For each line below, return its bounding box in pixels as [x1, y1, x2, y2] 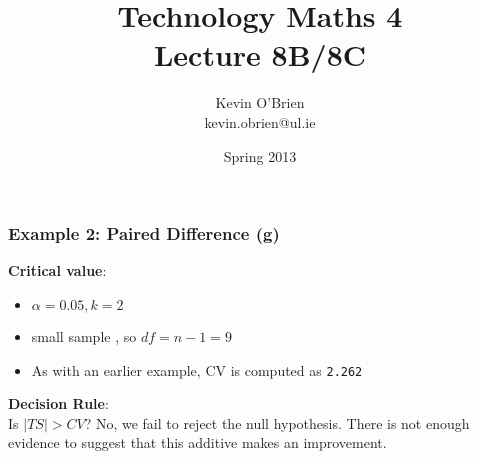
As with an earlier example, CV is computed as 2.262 [31, 359, 363, 380]
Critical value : [8, 260, 107, 281]
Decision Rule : [8, 393, 109, 414]
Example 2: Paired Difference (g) [8, 221, 280, 246]
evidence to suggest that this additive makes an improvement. [8, 432, 387, 453]
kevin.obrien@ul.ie [204, 111, 316, 132]
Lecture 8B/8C [153, 34, 367, 75]
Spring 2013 [223, 145, 297, 166]
